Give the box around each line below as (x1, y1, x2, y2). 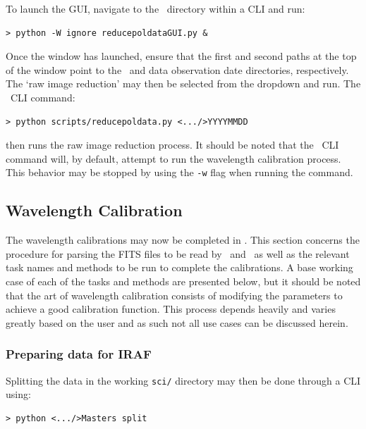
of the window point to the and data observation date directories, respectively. (6, 62, 349, 77)
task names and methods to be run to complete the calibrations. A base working (6, 260, 353, 275)
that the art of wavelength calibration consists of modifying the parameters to (6, 287, 343, 302)
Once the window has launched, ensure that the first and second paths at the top (6, 49, 357, 63)
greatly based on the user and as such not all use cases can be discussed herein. (6, 315, 348, 330)
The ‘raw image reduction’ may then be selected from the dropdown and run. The (6, 76, 361, 91)
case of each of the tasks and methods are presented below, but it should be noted (6, 273, 361, 288)
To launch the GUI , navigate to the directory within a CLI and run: (6, 1, 305, 15)
